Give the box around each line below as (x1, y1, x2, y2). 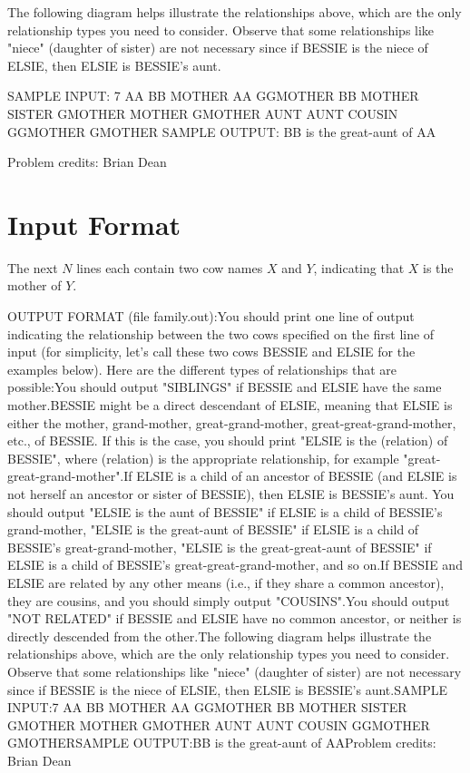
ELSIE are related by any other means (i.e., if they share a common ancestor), (7, 572, 445, 592)
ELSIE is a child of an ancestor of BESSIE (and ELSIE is (136, 466, 457, 485)
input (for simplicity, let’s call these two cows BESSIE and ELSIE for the (7, 342, 416, 361)
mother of (7, 276, 62, 295)
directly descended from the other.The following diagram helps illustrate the (7, 626, 432, 645)
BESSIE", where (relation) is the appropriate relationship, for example (7, 448, 399, 467)
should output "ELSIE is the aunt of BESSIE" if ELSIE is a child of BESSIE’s (7, 502, 443, 521)
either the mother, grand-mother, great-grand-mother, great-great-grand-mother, (7, 413, 456, 432)
